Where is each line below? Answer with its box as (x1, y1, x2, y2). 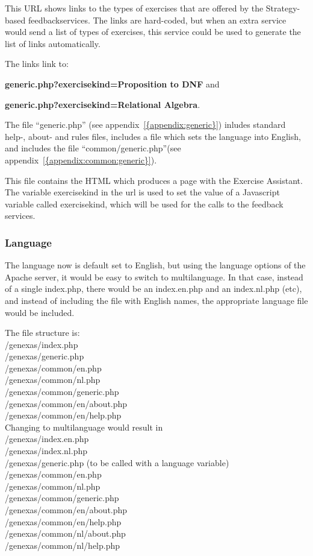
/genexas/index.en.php (5, 432, 89, 445)
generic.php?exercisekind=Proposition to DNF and (5, 77, 220, 90)
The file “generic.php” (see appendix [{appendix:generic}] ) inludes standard (5, 118, 286, 131)
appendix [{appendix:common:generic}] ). (5, 153, 157, 166)
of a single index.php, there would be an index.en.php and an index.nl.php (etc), (5, 282, 302, 295)
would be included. (5, 306, 75, 318)
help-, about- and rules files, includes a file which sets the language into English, (5, 130, 301, 142)
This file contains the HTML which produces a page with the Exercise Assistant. (5, 174, 303, 186)
